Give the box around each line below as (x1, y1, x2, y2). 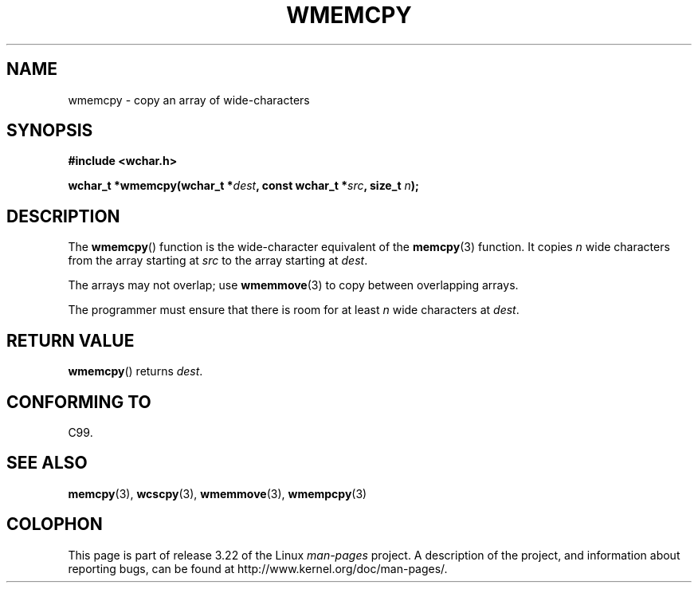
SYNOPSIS (6, 120, 93, 141)
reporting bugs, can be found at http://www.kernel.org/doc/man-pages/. (68, 561, 448, 575)
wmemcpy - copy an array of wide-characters (68, 92, 310, 107)
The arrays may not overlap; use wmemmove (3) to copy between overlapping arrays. (68, 278, 519, 293)
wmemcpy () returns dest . (68, 364, 203, 379)
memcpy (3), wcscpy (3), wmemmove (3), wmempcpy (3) (68, 486, 367, 501)
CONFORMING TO (6, 391, 151, 412)
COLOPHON (6, 514, 103, 535)
